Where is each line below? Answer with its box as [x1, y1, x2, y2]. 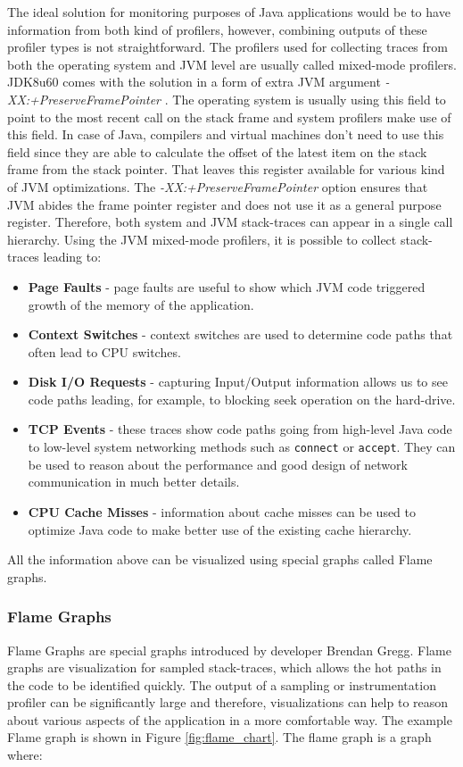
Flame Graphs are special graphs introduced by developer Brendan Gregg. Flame [7, 640, 451, 659]
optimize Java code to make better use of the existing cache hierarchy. [28, 520, 412, 538]
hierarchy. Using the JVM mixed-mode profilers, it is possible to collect [7, 229, 397, 248]
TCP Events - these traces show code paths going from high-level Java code [28, 420, 452, 438]
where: [7, 746, 43, 764]
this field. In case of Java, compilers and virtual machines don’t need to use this [7, 125, 444, 144]
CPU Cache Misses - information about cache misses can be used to [28, 502, 417, 521]
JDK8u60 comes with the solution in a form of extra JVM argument [7, 72, 381, 91]
